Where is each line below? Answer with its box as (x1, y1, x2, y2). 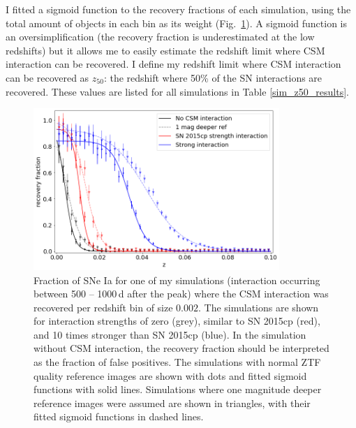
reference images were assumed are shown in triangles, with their (34, 395, 311, 410)
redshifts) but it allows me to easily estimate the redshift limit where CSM (6, 43, 325, 57)
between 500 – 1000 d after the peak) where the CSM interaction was (34, 286, 329, 301)
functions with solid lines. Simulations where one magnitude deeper (34, 382, 322, 397)
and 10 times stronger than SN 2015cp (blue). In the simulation (34, 327, 306, 341)
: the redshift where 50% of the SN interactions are (103, 70, 322, 84)
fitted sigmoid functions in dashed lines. (34, 409, 204, 424)
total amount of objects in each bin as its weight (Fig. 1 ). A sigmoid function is (6, 15, 348, 30)
